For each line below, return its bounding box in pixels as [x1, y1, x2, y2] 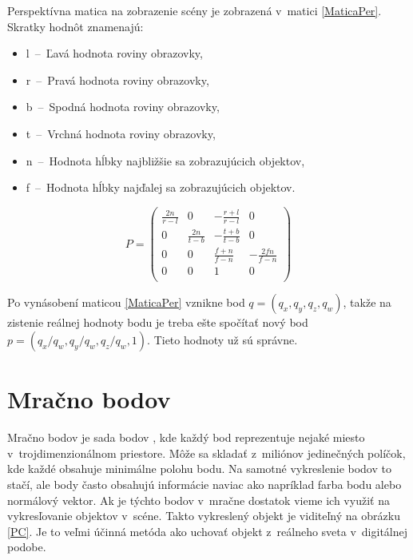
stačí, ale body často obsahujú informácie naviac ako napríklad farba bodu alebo [7, 475, 402, 492]
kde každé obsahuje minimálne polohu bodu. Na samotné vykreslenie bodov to [7, 460, 391, 477]
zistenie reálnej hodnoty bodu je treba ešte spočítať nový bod [7, 314, 308, 331]
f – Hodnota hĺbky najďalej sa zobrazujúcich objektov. [26, 179, 296, 196]
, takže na [343, 294, 391, 311]
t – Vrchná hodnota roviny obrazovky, [26, 125, 216, 141]
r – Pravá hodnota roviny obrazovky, [26, 71, 209, 88]
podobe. [7, 538, 46, 555]
